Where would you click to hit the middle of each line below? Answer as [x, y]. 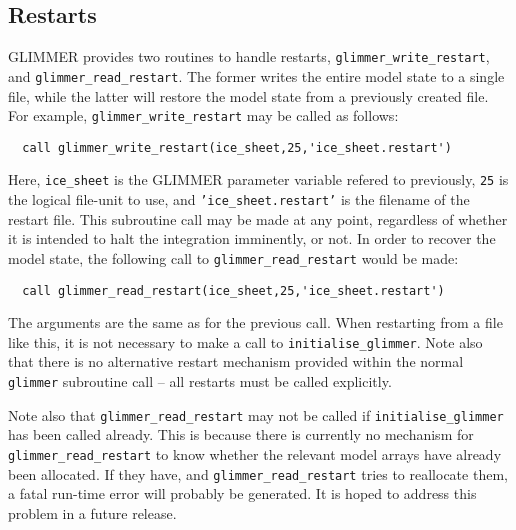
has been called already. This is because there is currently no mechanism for [241, 434]
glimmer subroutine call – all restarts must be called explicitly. [200, 381]
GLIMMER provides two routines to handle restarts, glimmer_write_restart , [249, 56]
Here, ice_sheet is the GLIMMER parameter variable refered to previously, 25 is [258, 179]
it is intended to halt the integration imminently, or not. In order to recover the [252, 238]
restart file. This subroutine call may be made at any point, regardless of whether [258, 218]
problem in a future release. [92, 512]
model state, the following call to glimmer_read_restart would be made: [233, 257]
